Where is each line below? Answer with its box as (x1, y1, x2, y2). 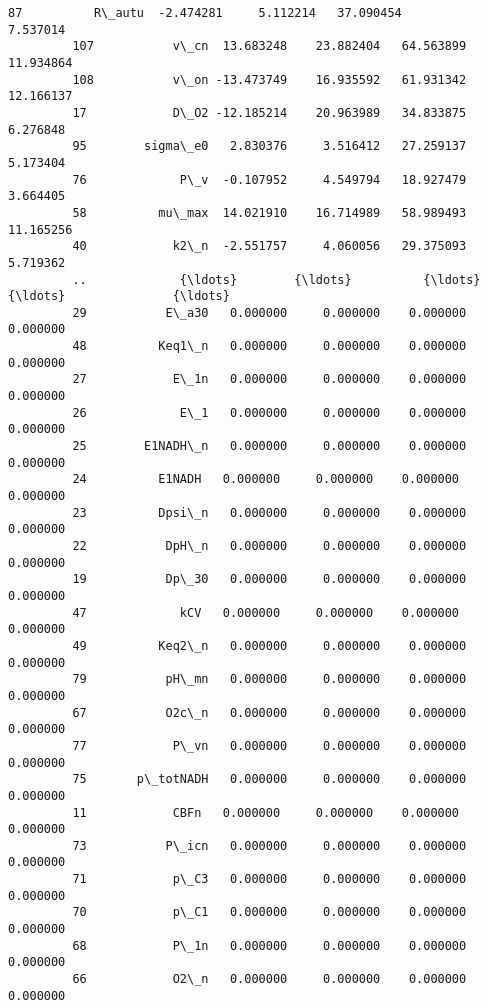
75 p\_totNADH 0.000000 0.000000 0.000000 (72, 772, 467, 787)
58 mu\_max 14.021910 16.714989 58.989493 (72, 205, 467, 220)
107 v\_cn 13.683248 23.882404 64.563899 (72, 39, 467, 54)
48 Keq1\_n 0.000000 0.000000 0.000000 (72, 339, 467, 354)
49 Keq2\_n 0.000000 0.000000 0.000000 (72, 638, 467, 653)
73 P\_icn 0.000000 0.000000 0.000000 (72, 838, 467, 853)
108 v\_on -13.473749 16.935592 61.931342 (72, 72, 467, 87)
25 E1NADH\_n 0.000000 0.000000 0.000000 (72, 439, 467, 454)
